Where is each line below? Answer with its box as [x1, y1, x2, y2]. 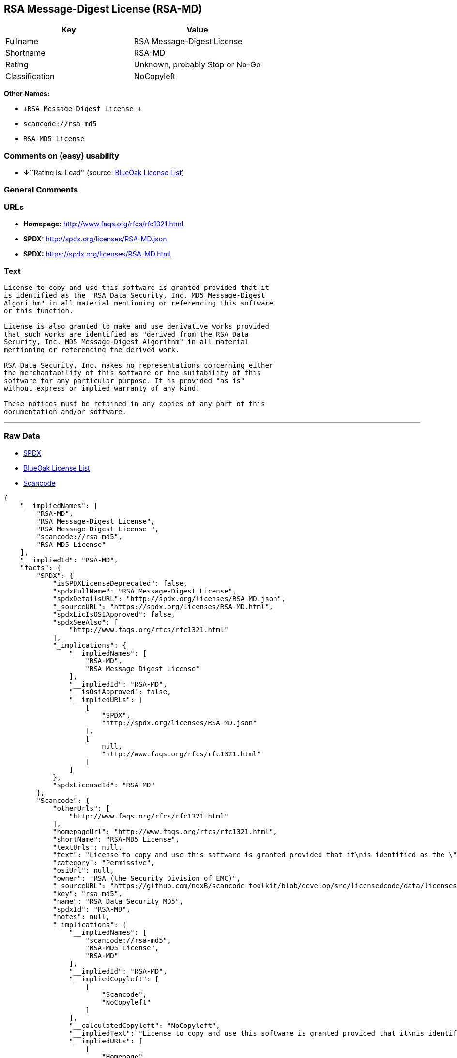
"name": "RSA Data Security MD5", [53, 897, 183, 905]
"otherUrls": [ [53, 804, 110, 812]
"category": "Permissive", [53, 858, 155, 866]
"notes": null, [53, 913, 110, 921]
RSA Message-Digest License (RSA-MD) [4, 3, 202, 15]
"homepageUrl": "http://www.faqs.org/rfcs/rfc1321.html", [53, 827, 277, 835]
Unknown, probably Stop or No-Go [134, 60, 261, 70]
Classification [5, 71, 55, 81]
